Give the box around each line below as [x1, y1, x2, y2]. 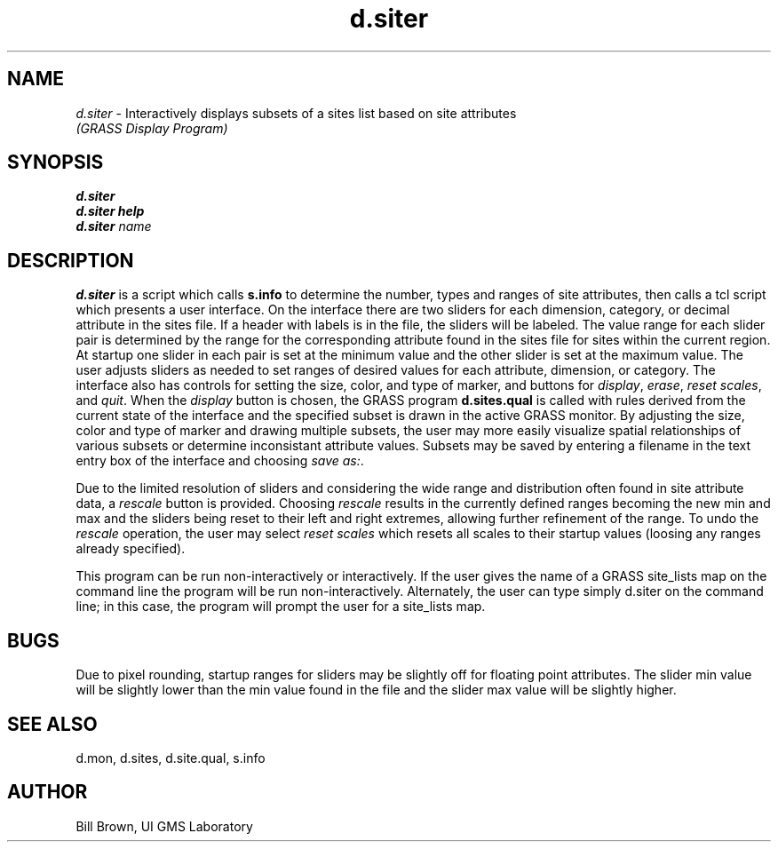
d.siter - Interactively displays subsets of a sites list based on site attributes [75, 105, 517, 121]
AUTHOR [7, 781, 88, 804]
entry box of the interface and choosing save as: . [75, 453, 364, 469]
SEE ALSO [7, 712, 98, 735]
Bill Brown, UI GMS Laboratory [75, 818, 253, 834]
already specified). [75, 541, 186, 557]
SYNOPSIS [7, 151, 104, 174]
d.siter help [75, 203, 145, 219]
